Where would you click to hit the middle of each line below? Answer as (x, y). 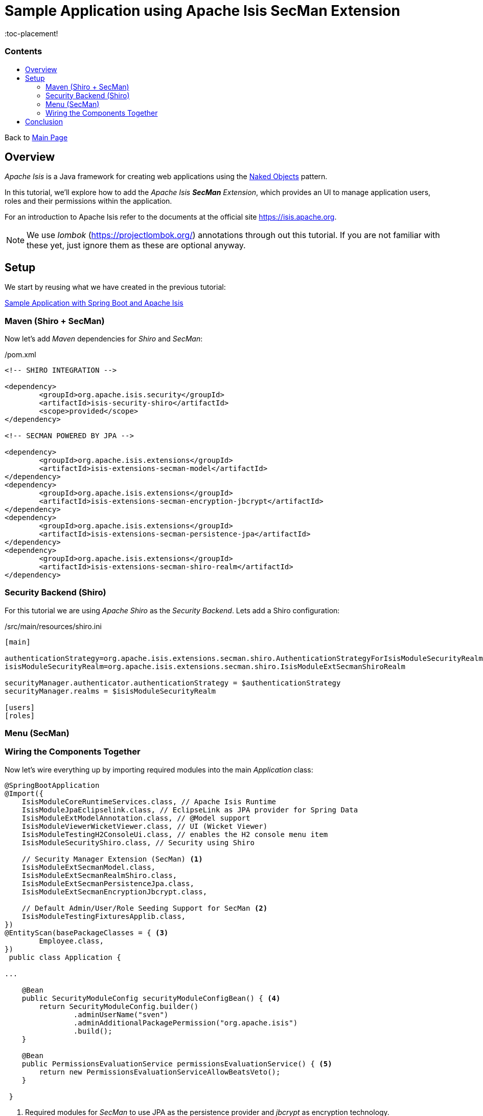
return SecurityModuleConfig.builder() (119, 1006)
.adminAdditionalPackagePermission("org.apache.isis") (186, 1023)
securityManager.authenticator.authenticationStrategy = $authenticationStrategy (173, 683)
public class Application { (65, 957)
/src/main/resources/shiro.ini (53, 626)
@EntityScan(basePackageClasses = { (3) (87, 932)
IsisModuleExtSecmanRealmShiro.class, (99, 875)
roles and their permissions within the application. (88, 201)
